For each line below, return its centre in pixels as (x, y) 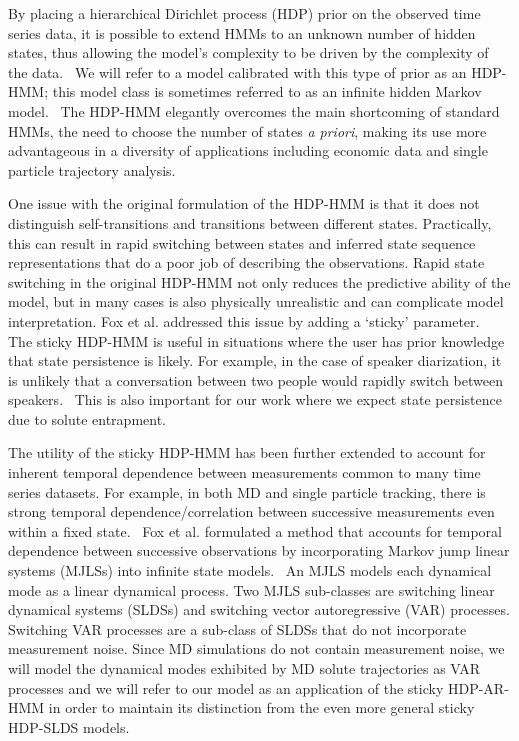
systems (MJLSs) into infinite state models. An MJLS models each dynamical (250, 570)
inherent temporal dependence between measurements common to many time (244, 472)
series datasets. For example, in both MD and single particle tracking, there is (247, 491)
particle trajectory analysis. (92, 169)
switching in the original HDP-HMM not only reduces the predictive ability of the (259, 281)
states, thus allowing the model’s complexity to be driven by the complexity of (248, 52)
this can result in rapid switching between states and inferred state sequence (242, 242)
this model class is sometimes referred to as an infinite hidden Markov (267, 91)
